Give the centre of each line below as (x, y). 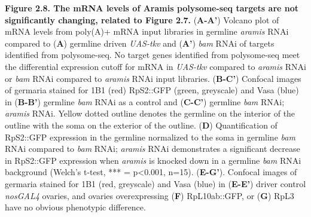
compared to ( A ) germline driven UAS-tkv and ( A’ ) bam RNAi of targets (140, 43)
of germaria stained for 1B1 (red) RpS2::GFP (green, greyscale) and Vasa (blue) (152, 90)
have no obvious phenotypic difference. (75, 207)
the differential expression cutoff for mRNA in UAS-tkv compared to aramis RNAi (155, 66)
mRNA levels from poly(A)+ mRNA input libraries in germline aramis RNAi (147, 31)
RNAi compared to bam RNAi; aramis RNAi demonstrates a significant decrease (153, 149)
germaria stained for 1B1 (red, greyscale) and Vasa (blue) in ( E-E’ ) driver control (155, 183)
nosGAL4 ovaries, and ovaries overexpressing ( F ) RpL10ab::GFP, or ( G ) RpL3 (150, 195)
